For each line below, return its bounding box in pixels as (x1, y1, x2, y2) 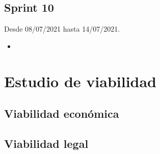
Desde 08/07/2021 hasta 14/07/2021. (4, 23, 120, 34)
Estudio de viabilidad (4, 70, 157, 91)
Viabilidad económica (4, 106, 119, 121)
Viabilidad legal (4, 135, 89, 151)
